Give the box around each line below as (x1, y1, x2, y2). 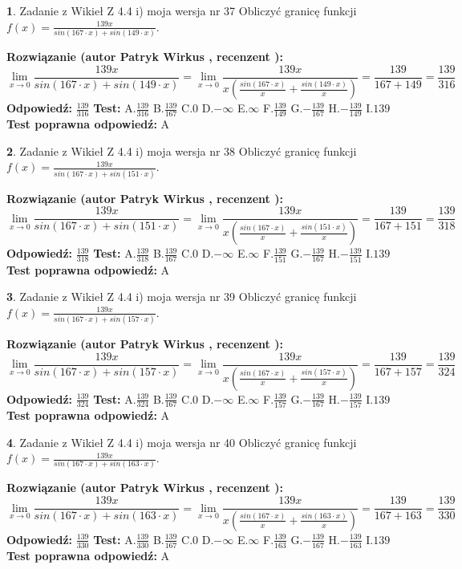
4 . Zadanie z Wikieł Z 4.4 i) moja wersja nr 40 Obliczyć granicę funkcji (6, 433, 357, 450)
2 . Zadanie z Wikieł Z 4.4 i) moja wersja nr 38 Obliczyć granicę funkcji (6, 142, 357, 159)
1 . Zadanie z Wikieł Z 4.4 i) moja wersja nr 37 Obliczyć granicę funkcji (6, 2, 357, 18)
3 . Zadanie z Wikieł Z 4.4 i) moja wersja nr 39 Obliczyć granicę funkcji (6, 288, 357, 305)
